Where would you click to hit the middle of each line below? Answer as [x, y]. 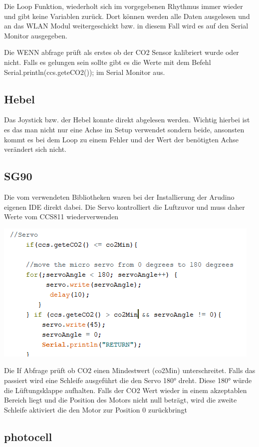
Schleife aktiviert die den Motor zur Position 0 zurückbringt [96, 409]
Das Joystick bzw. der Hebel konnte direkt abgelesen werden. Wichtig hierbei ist [127, 120]
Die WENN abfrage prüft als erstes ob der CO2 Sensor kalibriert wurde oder [122, 52]
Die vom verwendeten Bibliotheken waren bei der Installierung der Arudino [119, 197]
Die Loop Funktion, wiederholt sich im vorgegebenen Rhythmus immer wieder [124, 6]
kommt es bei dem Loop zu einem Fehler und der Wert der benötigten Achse [122, 139]
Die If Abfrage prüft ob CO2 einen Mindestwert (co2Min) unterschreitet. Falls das [130, 370]
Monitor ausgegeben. [36, 35]
